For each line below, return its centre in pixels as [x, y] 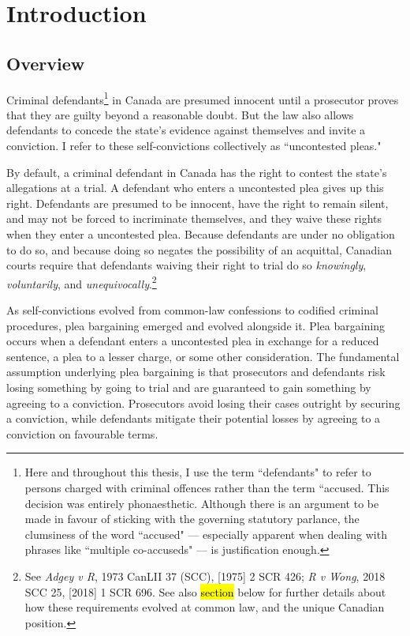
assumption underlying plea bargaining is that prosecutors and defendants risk [196, 372]
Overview [46, 63]
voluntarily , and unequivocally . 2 [82, 282]
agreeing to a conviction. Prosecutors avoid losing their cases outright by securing [203, 403]
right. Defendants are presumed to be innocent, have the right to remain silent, [198, 203]
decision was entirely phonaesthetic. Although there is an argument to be [202, 503]
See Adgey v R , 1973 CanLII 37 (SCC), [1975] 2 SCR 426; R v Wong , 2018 [205, 576]
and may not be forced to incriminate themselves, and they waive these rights [194, 218]
